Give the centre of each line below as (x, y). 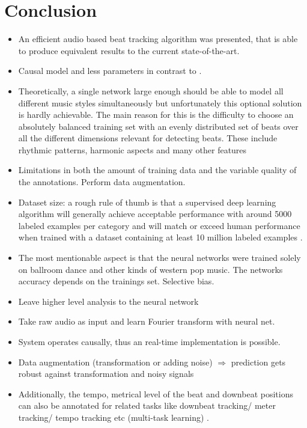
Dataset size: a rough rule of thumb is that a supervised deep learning (147, 202)
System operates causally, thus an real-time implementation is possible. (149, 341)
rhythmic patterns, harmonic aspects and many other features (132, 149)
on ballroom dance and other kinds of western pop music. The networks (150, 269)
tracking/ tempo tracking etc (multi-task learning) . (114, 417)
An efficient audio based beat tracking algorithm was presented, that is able (158, 39)
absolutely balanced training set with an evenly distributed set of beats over (158, 126)
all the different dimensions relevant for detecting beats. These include (148, 138)
